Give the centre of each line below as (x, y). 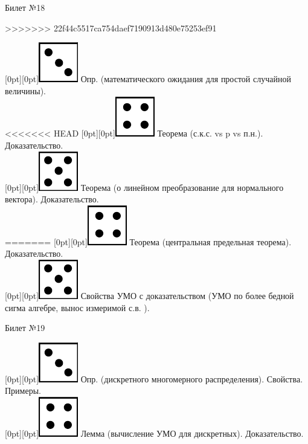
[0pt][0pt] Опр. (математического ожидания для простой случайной (148, 79)
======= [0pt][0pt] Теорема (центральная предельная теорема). (148, 241)
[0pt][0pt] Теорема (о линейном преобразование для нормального (144, 187)
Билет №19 (25, 328)
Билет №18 (25, 7)
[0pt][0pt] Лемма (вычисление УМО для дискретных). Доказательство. (154, 433)
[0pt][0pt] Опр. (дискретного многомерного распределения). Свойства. (154, 378)
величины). (25, 90)
